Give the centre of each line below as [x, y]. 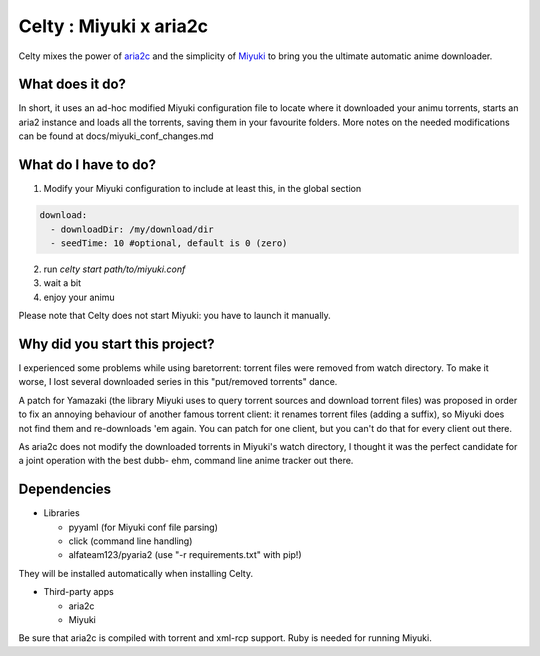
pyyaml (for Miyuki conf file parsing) [143, 527]
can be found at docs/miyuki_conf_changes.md [116, 136]
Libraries [61, 513]
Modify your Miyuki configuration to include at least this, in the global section [202, 189]
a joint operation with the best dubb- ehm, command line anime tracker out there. [186, 461]
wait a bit [62, 283]
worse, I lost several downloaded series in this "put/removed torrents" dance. [178, 382]
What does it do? [72, 84]
